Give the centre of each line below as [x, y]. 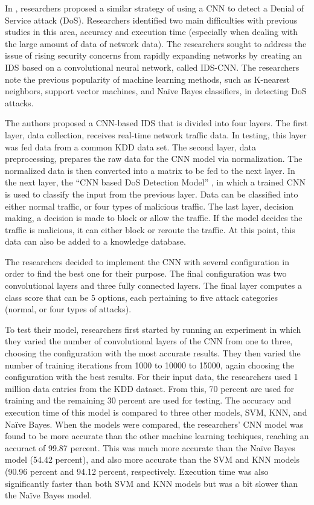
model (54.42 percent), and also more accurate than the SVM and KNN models [152, 459]
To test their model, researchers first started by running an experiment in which [153, 329]
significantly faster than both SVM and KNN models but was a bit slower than [152, 483]
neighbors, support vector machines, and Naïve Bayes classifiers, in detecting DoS [156, 91]
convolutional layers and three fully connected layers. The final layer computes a [153, 285]
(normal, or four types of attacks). [68, 309]
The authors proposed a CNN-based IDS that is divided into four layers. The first [156, 123]
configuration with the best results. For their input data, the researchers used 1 [152, 377]
